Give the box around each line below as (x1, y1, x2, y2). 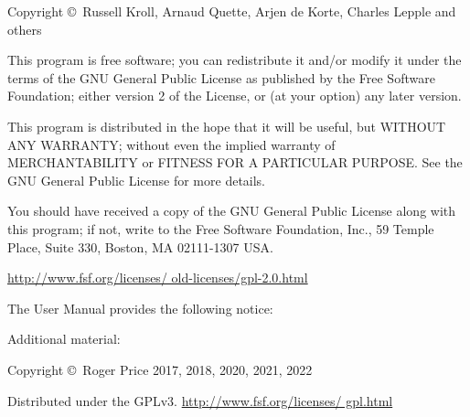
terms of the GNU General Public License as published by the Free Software (7, 68, 435, 87)
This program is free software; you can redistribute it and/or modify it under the (7, 50, 462, 69)
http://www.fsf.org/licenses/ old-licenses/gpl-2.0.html (7, 268, 308, 287)
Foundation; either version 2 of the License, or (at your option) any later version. (7, 86, 462, 105)
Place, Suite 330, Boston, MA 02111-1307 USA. (7, 237, 273, 256)
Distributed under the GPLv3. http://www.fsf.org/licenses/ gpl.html (7, 390, 393, 410)
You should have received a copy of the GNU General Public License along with (7, 201, 456, 220)
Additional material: (7, 329, 121, 348)
